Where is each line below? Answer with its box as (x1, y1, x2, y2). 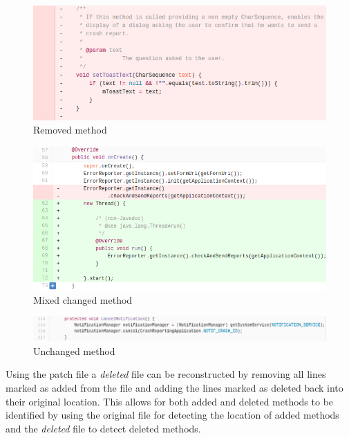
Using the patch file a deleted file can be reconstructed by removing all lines (6, 367, 326, 381)
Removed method (33, 122, 107, 137)
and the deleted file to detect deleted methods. (6, 421, 201, 435)
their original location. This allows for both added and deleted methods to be (6, 394, 334, 408)
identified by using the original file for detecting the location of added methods (6, 408, 339, 422)
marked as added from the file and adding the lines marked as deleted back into (6, 380, 343, 394)
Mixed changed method (33, 292, 133, 307)
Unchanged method (33, 343, 115, 358)
